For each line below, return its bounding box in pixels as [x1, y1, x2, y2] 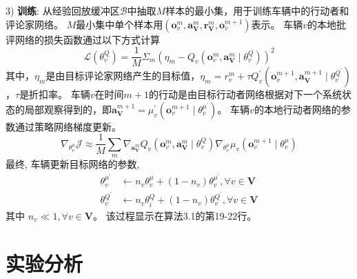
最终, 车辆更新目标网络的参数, [6, 157, 140, 171]
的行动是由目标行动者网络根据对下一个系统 [149, 87, 343, 102]
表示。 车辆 [251, 17, 303, 31]
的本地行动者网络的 [254, 102, 341, 116]
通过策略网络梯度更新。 [14, 119, 121, 133]
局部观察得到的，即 [24, 102, 112, 116]
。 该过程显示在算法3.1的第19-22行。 [93, 208, 257, 222]
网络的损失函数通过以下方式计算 [14, 32, 160, 46]
